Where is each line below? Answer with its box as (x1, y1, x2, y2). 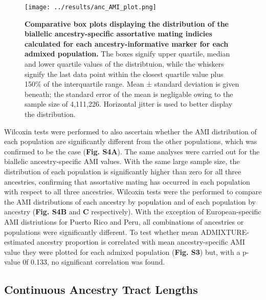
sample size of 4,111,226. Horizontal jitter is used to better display (25, 98, 233, 109)
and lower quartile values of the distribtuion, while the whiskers (25, 58, 224, 69)
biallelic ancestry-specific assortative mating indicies (25, 28, 212, 39)
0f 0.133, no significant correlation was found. (23, 256, 165, 267)
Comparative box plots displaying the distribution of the (25, 18, 229, 29)
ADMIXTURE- (201, 226, 249, 237)
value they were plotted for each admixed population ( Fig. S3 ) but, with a (4, 246, 240, 257)
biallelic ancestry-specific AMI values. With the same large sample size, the (4, 156, 240, 167)
